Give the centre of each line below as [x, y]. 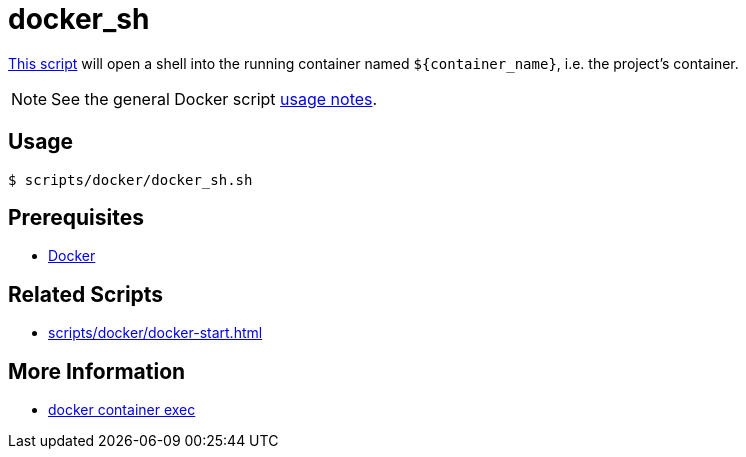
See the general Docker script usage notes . [214, 98]
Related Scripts [86, 294]
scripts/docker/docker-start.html [155, 333]
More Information [97, 371]
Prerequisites [76, 218]
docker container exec [122, 410]
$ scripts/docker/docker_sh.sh [130, 179]
